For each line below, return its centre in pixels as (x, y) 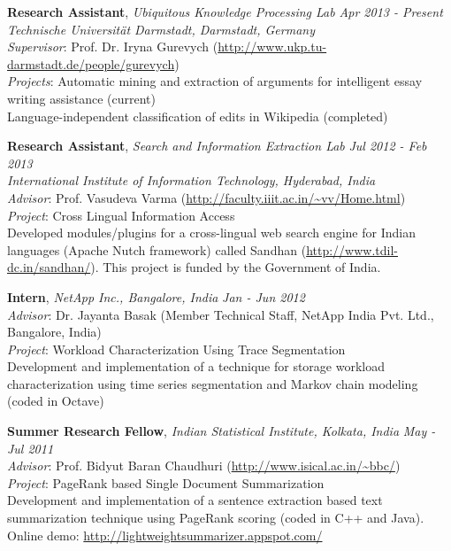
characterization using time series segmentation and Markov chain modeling (213, 383)
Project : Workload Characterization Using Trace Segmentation (176, 349)
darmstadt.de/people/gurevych (91, 63)
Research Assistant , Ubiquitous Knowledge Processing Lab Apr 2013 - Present (225, 12)
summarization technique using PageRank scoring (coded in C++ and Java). (216, 518)
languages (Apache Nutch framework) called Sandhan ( (157, 249)
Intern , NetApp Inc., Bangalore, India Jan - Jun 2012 (156, 296)
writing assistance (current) (81, 98)
